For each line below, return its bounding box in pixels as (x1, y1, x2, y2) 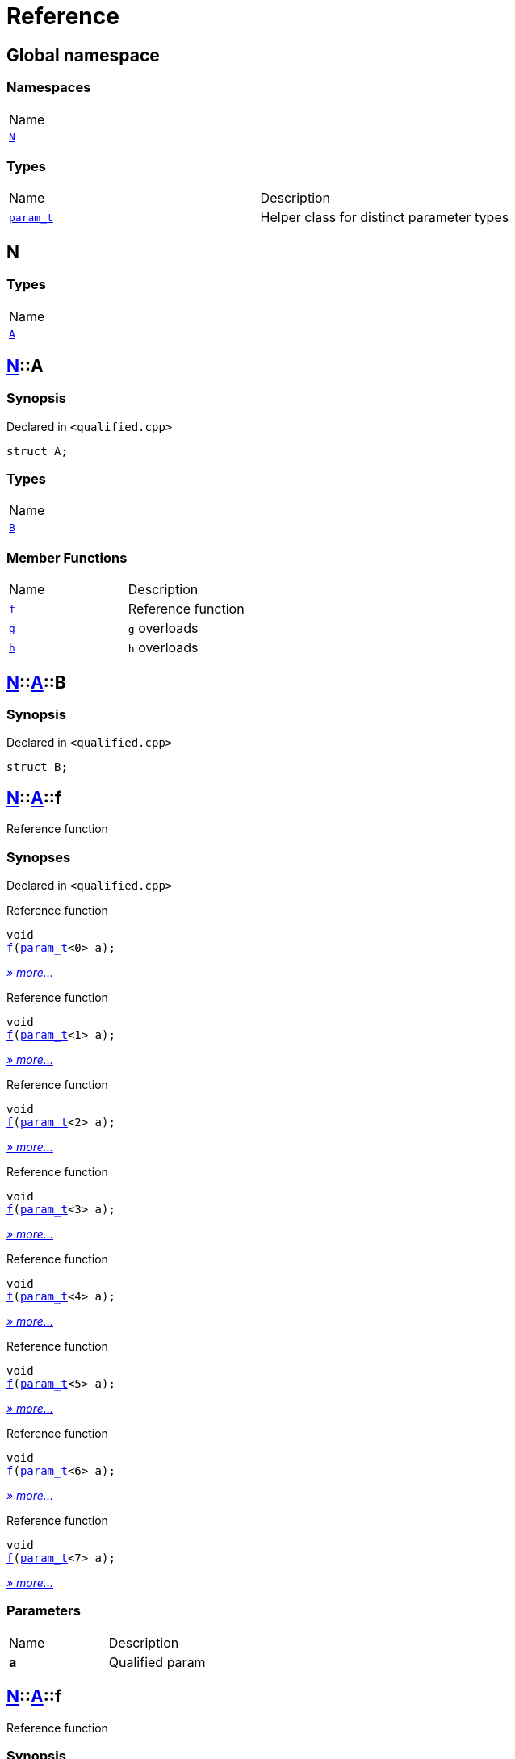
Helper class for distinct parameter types (260, 209, 509, 226)
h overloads (128, 639, 199, 656)
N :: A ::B (6, 672, 66, 693)
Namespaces (6, 79, 91, 96)
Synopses (6, 848, 71, 865)
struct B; (6, 760, 68, 774)
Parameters (6, 1602, 81, 1619)
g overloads (128, 620, 199, 637)
